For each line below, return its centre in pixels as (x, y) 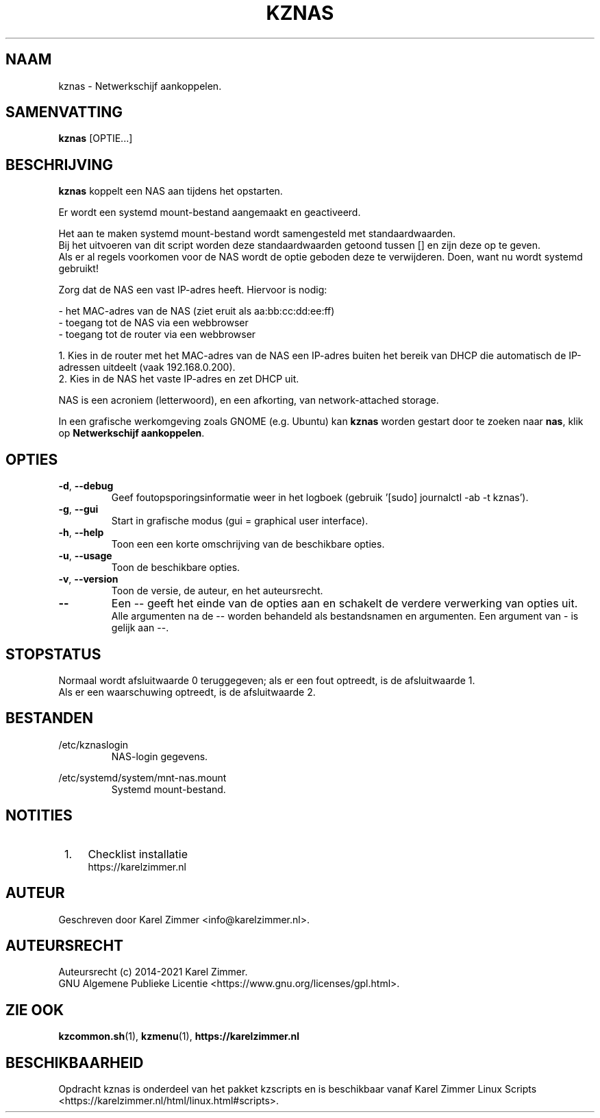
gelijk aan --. (140, 628)
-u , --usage (85, 556)
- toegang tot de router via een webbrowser (157, 335)
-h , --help (81, 533)
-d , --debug (86, 486)
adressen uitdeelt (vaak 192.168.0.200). (147, 367)
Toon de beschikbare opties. (176, 568)
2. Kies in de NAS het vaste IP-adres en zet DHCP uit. (179, 379)
